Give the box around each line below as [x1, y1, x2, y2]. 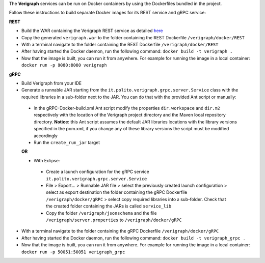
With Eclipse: [33, 157, 60, 163]
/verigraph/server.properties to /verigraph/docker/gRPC [46, 217, 182, 223]
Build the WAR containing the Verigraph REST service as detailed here [21, 28, 163, 34]
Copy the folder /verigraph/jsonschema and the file [46, 210, 157, 216]
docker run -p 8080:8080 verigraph [21, 62, 107, 68]
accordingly [33, 133, 58, 139]
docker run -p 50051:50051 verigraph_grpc [21, 249, 125, 255]
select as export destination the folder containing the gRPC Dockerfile [46, 189, 187, 195]
